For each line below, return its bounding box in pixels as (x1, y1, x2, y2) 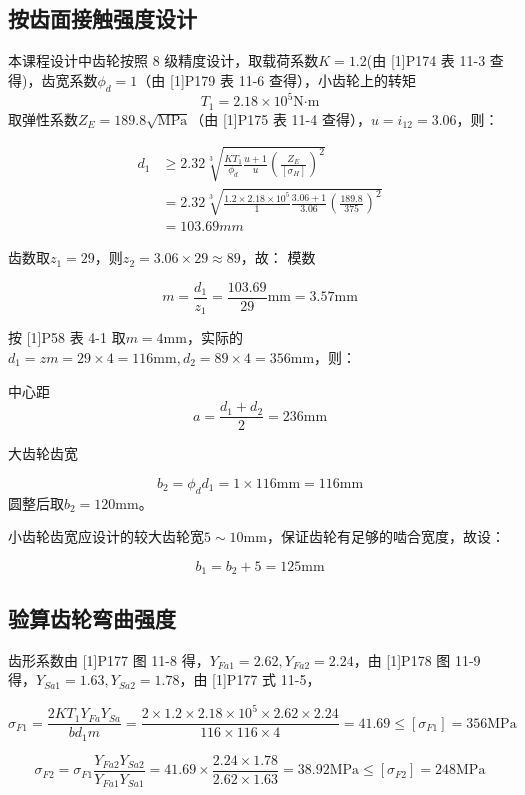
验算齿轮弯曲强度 (8, 602, 176, 633)
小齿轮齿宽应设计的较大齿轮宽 (8, 526, 204, 547)
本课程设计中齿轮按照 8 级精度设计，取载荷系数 (8, 50, 319, 71)
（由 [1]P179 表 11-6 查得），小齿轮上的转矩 (137, 69, 416, 90)
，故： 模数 (240, 247, 316, 268)
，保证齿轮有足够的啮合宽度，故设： (266, 526, 505, 547)
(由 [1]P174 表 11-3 (366, 50, 486, 71)
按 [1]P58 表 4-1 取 (8, 327, 126, 348)
